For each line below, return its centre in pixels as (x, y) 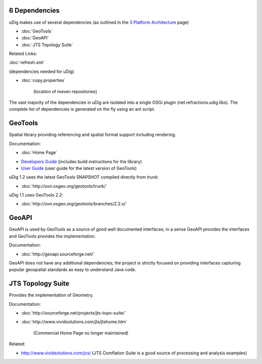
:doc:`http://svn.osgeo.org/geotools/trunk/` (64, 186)
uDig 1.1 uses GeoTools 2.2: (36, 195)
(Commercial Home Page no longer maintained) (81, 333)
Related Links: (23, 54)
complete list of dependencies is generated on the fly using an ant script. (82, 109)
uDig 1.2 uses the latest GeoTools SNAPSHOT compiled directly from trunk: (84, 177)
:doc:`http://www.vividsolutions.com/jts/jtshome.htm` (74, 322)
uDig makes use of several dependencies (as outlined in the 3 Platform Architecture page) (99, 22)
